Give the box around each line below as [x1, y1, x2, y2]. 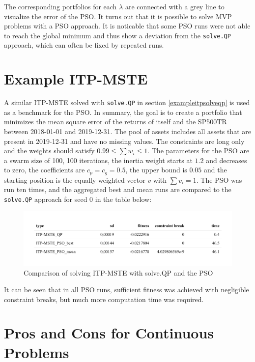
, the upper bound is [125, 165, 187, 175]
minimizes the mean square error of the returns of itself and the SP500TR [4, 116, 227, 127]
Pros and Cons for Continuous [4, 323, 214, 343]
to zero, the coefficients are [4, 165, 85, 175]
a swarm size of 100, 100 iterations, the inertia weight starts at [4, 155, 193, 165]
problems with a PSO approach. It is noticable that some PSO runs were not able [4, 21, 251, 31]
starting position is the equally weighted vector [4, 174, 145, 185]
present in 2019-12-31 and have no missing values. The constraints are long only [4, 136, 245, 146]
